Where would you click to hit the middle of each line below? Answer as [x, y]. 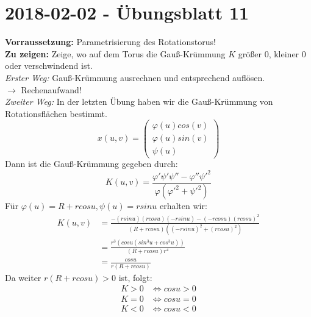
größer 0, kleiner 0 [272, 53]
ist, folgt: [135, 277]
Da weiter [23, 277]
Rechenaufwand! [51, 89]
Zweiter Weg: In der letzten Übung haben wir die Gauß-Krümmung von [139, 102]
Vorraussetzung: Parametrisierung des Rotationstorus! [110, 42]
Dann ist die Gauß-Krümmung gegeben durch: [91, 164]
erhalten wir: [183, 206]
